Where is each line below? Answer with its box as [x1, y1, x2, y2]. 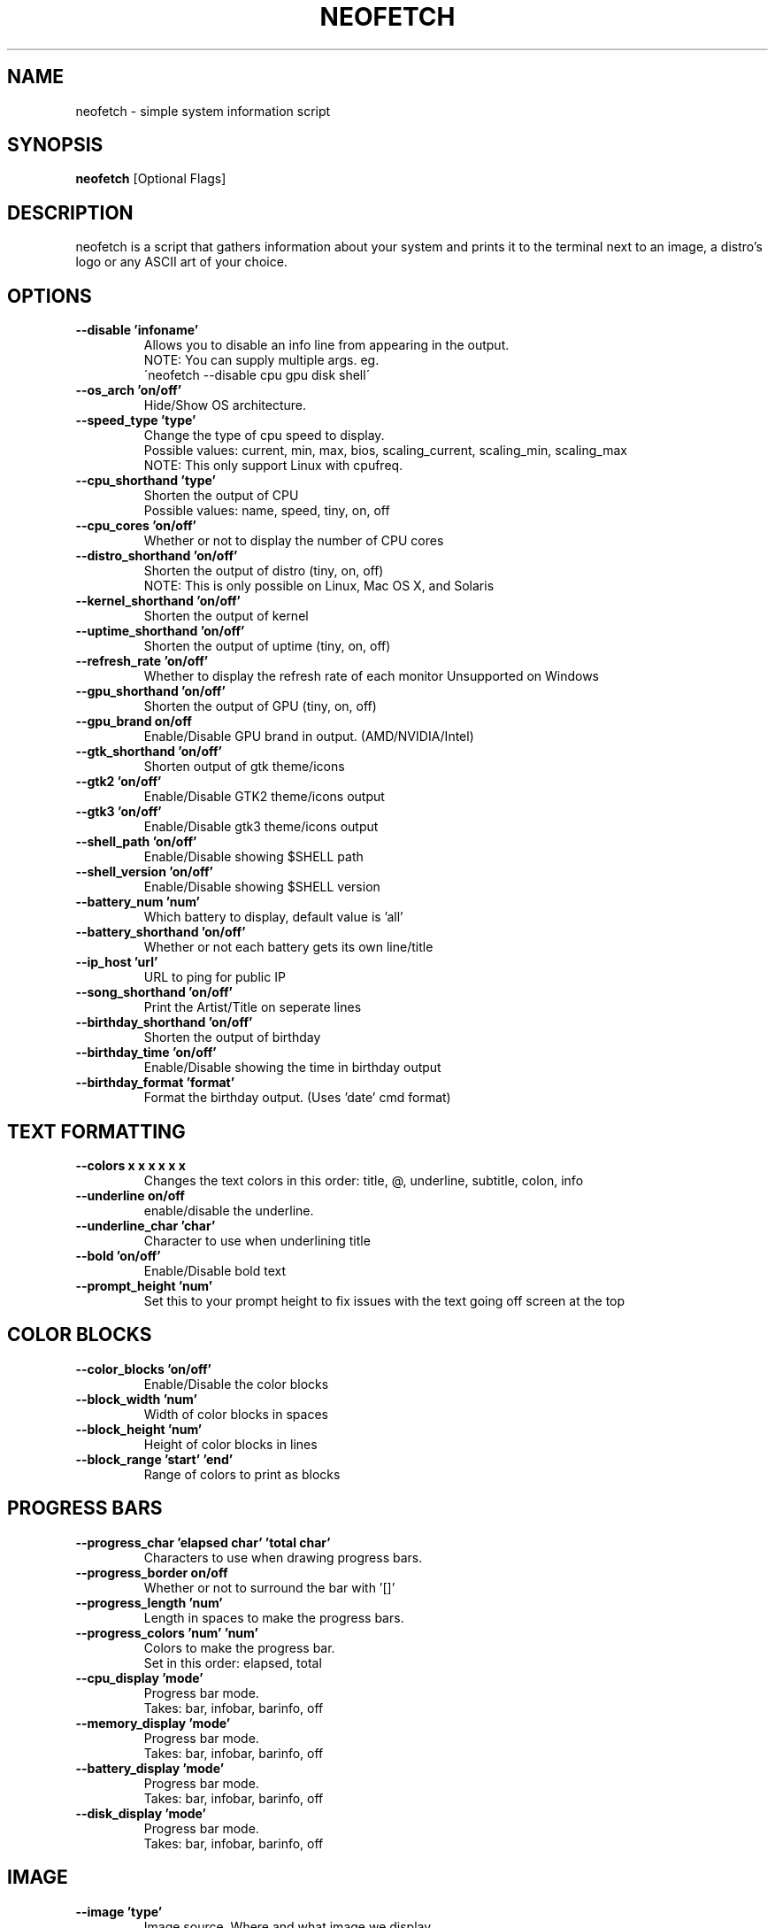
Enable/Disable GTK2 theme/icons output [143, 789, 385, 805]
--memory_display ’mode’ [75, 1715, 231, 1731]
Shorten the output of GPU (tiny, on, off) [143, 698, 377, 714]
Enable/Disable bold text [143, 1262, 286, 1278]
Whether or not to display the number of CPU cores [143, 533, 444, 549]
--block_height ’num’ [75, 1421, 203, 1437]
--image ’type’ [75, 1903, 163, 1919]
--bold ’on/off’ [75, 1247, 161, 1263]
